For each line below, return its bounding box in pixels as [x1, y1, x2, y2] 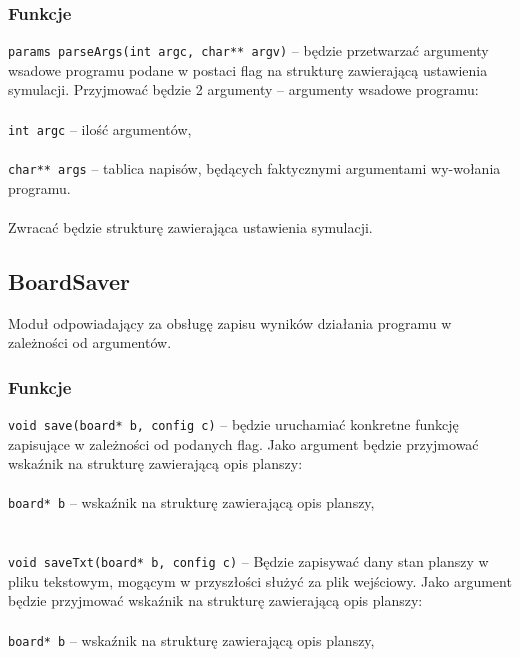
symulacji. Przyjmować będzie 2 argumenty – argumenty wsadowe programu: [8, 79, 479, 100]
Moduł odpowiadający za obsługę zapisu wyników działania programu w [8, 312, 452, 333]
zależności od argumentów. [8, 332, 172, 353]
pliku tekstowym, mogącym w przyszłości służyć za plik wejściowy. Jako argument [8, 570, 512, 591]
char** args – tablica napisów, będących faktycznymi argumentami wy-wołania [8, 157, 501, 178]
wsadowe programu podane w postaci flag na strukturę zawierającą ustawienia [8, 59, 488, 80]
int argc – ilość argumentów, [8, 118, 192, 139]
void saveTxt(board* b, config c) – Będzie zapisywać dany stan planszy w [8, 551, 489, 572]
